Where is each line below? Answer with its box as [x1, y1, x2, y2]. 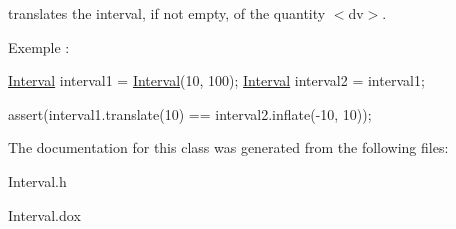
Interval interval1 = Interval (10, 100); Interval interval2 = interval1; [8, 70, 425, 91]
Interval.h [8, 170, 67, 191]
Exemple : [8, 36, 70, 57]
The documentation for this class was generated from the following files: [8, 137, 449, 158]
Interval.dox [8, 204, 81, 225]
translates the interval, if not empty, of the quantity [8, 3, 326, 23]
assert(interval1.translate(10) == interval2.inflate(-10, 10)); [8, 103, 372, 124]
